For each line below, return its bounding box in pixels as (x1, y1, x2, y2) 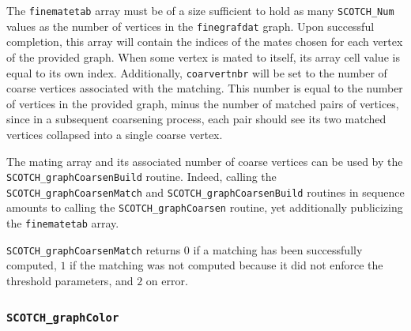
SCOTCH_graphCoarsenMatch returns (6, 241, 181, 258)
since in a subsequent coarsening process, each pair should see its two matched (6, 111, 386, 127)
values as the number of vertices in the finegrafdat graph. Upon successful (6, 17, 375, 34)
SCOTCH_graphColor (6, 310, 119, 324)
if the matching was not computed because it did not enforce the (70, 257, 383, 273)
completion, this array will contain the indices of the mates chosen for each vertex (6, 33, 403, 50)
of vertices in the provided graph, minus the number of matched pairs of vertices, (6, 95, 399, 111)
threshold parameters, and (6, 273, 134, 288)
